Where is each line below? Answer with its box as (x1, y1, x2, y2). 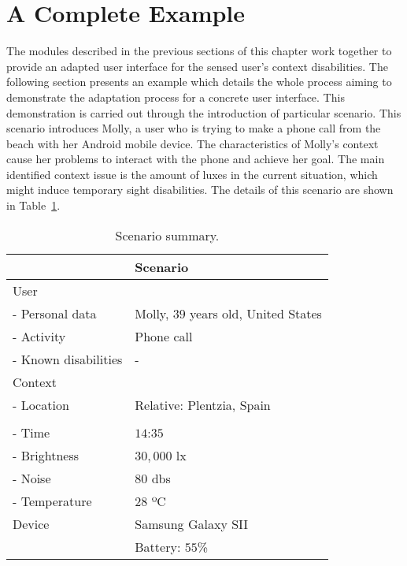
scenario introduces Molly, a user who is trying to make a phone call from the (6, 120, 381, 136)
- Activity (13, 326, 66, 345)
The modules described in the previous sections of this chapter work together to (6, 43, 392, 59)
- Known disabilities (13, 349, 123, 368)
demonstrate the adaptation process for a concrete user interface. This (6, 88, 345, 105)
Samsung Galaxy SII (135, 514, 249, 533)
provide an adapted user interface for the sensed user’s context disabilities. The (6, 58, 388, 74)
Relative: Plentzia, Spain (135, 395, 271, 414)
